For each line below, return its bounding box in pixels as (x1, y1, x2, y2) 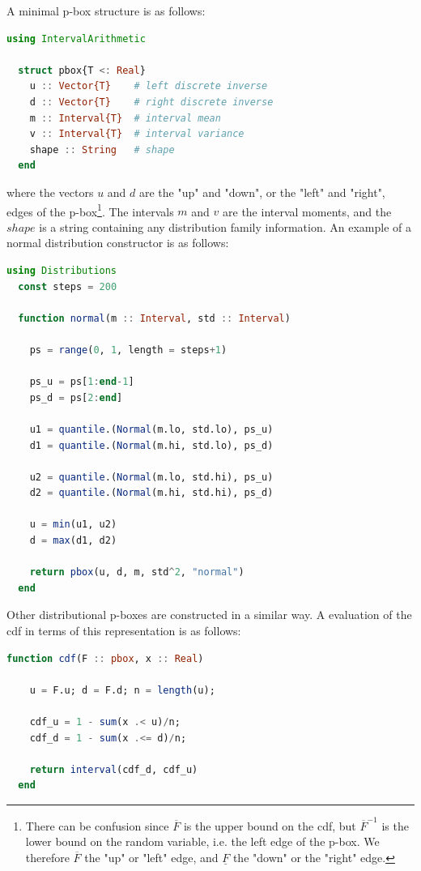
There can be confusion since (25, 817, 169, 834)
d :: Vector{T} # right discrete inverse (29, 96, 274, 108)
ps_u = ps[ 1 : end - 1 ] (29, 376, 134, 388)
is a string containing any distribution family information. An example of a (39, 218, 411, 235)
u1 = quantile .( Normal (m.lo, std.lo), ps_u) (29, 423, 274, 435)
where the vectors (6, 183, 94, 200)
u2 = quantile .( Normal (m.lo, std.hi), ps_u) (29, 471, 274, 483)
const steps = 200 (18, 280, 117, 292)
